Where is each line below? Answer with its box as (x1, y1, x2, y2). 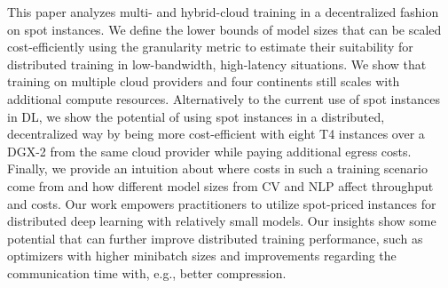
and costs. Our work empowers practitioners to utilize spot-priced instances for (7, 194, 436, 212)
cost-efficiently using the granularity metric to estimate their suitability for (7, 37, 413, 56)
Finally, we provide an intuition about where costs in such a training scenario (7, 159, 428, 178)
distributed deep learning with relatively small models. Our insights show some (7, 212, 436, 230)
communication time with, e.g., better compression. (7, 263, 287, 282)
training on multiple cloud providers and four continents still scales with (7, 72, 400, 91)
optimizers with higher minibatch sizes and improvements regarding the (7, 246, 397, 265)
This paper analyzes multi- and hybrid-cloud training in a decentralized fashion (7, 3, 439, 20)
